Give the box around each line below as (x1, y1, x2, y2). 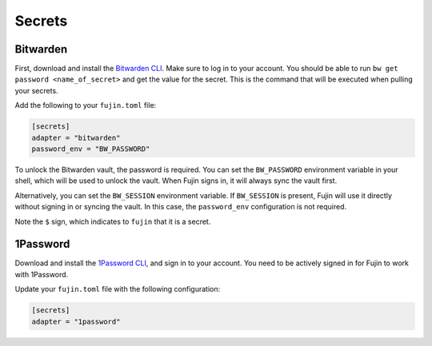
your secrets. (14, 86, 59, 95)
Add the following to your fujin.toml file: (14, 101, 157, 110)
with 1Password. (14, 269, 69, 279)
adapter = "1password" (31, 316, 121, 326)
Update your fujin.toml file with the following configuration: (14, 284, 220, 294)
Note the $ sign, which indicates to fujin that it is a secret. (14, 217, 211, 226)
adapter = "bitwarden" (31, 133, 121, 142)
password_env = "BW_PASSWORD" (31, 145, 150, 153)
